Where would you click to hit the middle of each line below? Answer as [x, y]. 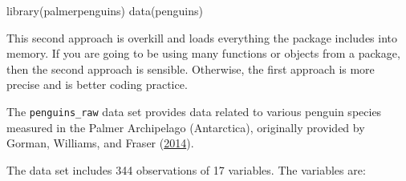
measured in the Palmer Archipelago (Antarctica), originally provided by [186, 127]
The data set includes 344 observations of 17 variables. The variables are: [186, 169]
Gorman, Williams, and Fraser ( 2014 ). [100, 143]
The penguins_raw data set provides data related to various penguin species [194, 111]
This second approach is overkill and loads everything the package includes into [202, 37]
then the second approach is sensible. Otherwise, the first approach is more [191, 68]
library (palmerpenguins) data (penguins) [105, 10]
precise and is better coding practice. [97, 84]
